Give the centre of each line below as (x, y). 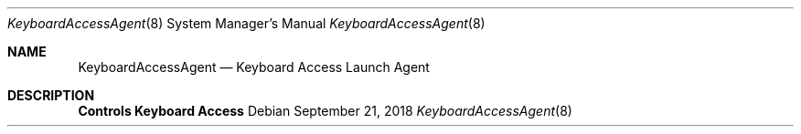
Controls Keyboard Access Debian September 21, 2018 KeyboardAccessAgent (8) (325, 111)
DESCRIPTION (51, 95)
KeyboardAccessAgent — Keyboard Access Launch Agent (254, 67)
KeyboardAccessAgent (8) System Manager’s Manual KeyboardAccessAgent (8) (246, 23)
